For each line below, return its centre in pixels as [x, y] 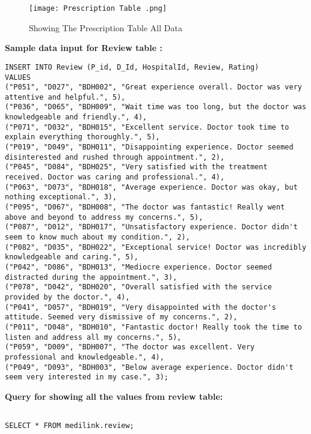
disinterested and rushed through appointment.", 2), [115, 157]
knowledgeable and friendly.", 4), [76, 117]
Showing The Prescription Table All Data [106, 27]
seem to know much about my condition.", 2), [97, 237]
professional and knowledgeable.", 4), [85, 357]
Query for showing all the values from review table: [114, 396]
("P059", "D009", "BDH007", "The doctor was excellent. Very [130, 347]
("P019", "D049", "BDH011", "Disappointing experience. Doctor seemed [149, 147]
